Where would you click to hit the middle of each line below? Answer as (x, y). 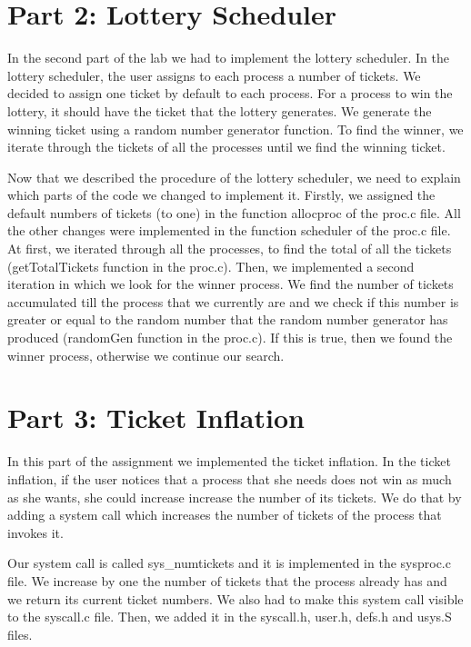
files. (20, 634)
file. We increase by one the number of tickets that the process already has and (227, 580)
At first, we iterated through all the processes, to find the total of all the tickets (230, 249)
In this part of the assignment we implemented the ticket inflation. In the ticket (229, 461)
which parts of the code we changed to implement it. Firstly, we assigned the (221, 195)
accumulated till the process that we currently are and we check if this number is (233, 301)
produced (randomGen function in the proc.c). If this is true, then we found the (230, 338)
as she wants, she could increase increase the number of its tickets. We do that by (235, 497)
